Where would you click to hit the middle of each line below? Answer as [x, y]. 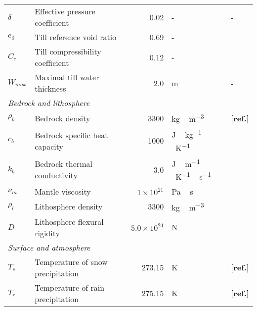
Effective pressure [65, 11]
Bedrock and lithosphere [49, 103]
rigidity [47, 233]
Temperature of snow [71, 261]
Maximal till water [67, 77]
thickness [50, 88]
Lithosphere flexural [69, 221]
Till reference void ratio [76, 37]
